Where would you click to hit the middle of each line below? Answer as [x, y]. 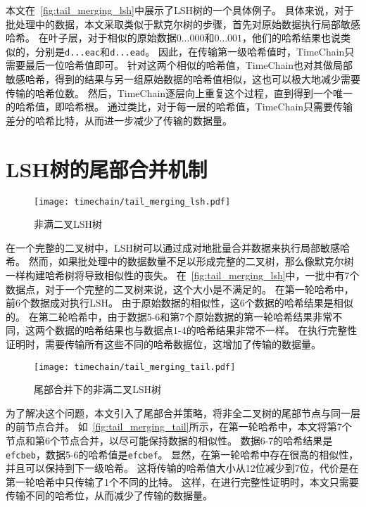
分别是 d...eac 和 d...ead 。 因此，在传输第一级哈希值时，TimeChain [190, 51]
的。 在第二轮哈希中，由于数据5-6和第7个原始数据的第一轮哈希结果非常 [169, 316]
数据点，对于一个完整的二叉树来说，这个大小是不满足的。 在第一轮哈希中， [180, 289]
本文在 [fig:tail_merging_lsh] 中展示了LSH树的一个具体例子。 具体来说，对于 [180, 10]
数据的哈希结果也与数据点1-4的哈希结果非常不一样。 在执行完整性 [206, 330]
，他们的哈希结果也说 [292, 38]
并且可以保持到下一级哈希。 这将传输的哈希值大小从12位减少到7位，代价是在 [182, 468]
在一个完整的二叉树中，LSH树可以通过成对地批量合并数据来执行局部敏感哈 [178, 247]
